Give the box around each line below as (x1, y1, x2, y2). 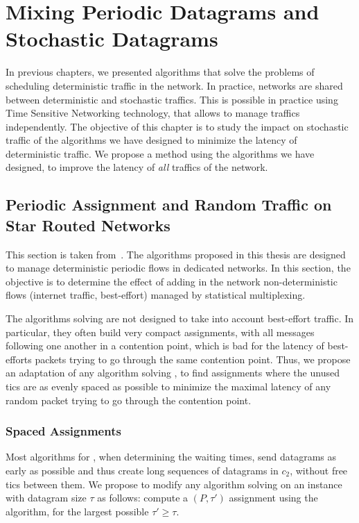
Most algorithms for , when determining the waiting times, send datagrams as (6, 449, 336, 464)
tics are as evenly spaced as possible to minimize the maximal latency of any (6, 379, 331, 393)
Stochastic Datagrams (6, 24, 218, 53)
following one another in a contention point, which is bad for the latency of (6, 338, 324, 353)
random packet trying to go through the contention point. (6, 392, 252, 407)
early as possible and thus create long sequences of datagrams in (6, 463, 279, 477)
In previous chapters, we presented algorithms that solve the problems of (6, 65, 315, 79)
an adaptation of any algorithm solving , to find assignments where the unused (6, 365, 340, 380)
